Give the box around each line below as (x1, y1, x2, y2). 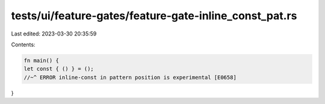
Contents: (11, 41, 36, 48)
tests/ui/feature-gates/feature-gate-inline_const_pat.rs (11, 9, 297, 22)
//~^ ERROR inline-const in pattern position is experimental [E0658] (23, 74, 237, 81)
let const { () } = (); (23, 66, 94, 72)
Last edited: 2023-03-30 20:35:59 (11, 30, 97, 37)
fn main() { (23, 57, 60, 64)
